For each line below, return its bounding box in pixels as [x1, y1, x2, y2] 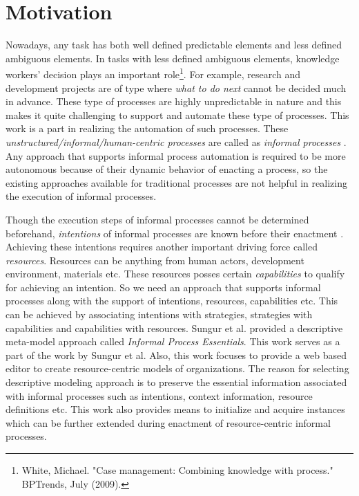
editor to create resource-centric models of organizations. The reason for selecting [6, 361, 349, 376]
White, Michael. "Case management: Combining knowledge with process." [21, 463, 333, 477]
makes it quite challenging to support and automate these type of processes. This [6, 107, 349, 122]
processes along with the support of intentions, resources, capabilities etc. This [6, 293, 338, 308]
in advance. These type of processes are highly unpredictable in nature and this [6, 94, 342, 109]
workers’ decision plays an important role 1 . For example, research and [6, 65, 301, 81]
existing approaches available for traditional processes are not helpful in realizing [6, 175, 347, 190]
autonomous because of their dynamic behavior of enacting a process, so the [6, 162, 328, 176]
